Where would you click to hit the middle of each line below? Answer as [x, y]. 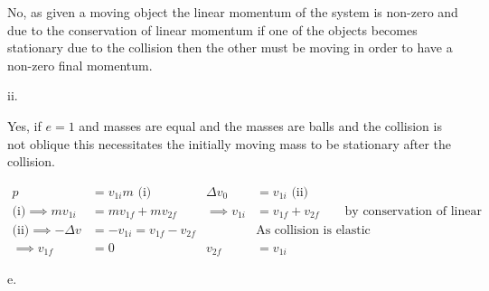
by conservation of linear [413, 211]
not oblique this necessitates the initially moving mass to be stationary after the [229, 143]
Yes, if [24, 125]
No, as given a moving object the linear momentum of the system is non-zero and [233, 12]
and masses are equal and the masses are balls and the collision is [260, 125]
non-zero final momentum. [80, 65]
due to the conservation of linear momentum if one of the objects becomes [212, 29]
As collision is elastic [313, 230]
